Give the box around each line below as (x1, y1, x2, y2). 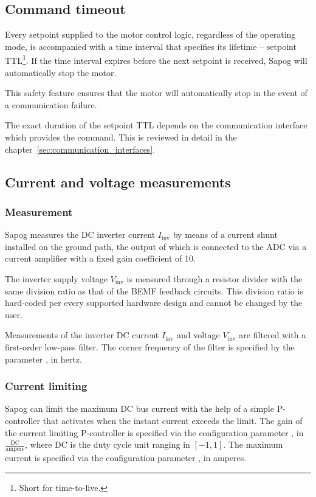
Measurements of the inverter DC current (5, 328, 159, 341)
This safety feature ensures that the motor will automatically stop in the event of (5, 86, 307, 99)
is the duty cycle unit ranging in (70, 438, 190, 451)
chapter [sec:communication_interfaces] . (5, 142, 156, 155)
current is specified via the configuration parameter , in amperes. (5, 451, 247, 464)
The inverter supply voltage (5, 272, 108, 285)
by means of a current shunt (173, 228, 278, 241)
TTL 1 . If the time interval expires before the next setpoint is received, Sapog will (5, 52, 307, 67)
